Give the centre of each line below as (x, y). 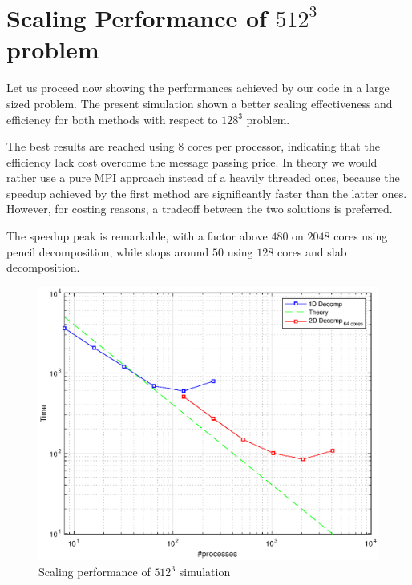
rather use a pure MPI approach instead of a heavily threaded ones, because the (203, 178)
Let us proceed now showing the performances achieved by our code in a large (198, 88)
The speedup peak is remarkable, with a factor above (137, 236)
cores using (361, 236)
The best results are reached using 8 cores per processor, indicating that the (193, 146)
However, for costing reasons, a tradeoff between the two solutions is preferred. (200, 209)
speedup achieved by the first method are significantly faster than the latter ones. (207, 193)
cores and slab (312, 251)
